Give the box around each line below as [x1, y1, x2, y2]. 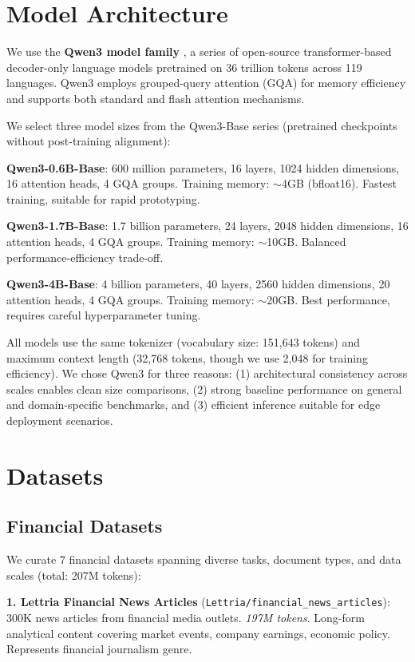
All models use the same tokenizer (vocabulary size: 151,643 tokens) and [6, 334, 360, 351]
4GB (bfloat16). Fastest [281, 175, 397, 192]
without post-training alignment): [6, 133, 171, 149]
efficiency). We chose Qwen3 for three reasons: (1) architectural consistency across [6, 365, 408, 382]
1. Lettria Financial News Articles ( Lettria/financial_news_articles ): [6, 593, 390, 610]
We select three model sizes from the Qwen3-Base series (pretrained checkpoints [6, 117, 397, 133]
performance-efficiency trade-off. [6, 248, 164, 265]
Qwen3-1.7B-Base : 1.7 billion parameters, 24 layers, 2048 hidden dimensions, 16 [6, 217, 409, 234]
